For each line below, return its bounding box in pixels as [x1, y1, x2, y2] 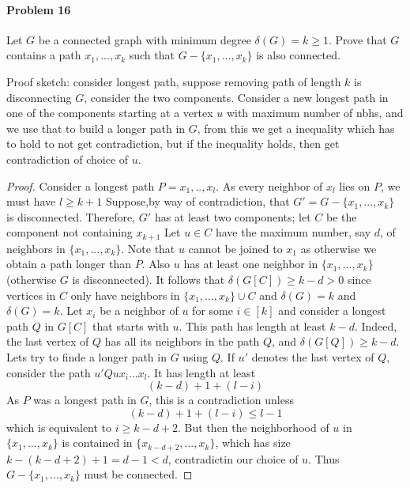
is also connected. [256, 47, 340, 63]
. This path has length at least [179, 317, 326, 334]
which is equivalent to [6, 418, 112, 435]
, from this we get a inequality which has [197, 119, 395, 136]
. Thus [308, 450, 340, 467]
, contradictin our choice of [167, 450, 299, 467]
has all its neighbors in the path [104, 333, 260, 350]
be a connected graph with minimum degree [38, 31, 251, 47]
